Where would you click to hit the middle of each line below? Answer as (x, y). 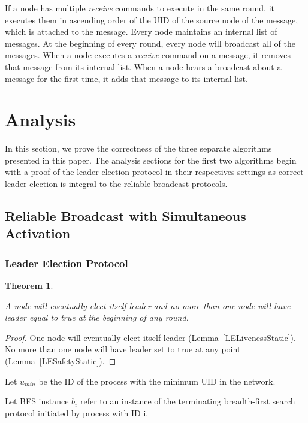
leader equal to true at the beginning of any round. (97, 317)
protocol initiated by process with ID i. (77, 413)
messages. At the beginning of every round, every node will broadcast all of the (150, 43)
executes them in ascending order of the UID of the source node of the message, (152, 19)
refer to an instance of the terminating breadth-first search (188, 401)
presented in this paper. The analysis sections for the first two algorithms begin (151, 160)
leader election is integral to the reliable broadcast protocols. (116, 184)
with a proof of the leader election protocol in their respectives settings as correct (154, 172)
